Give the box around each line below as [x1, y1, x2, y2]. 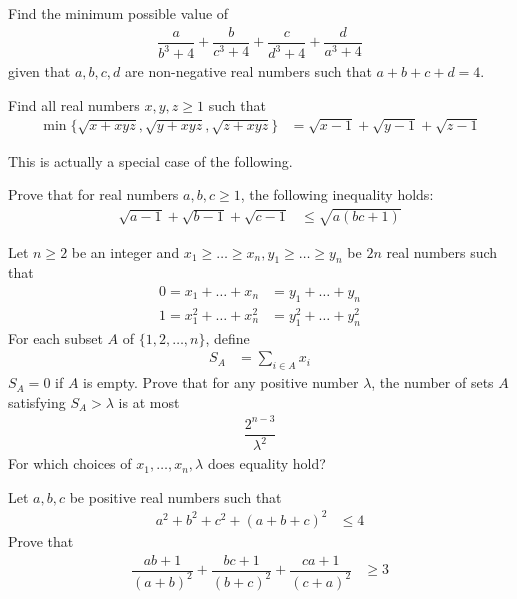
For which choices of [8, 453, 132, 474]
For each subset [8, 327, 103, 348]
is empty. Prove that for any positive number [83, 372, 359, 393]
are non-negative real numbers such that [125, 61, 372, 82]
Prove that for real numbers [8, 184, 179, 205]
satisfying [8, 391, 66, 412]
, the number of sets [371, 372, 494, 393]
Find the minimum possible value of [8, 3, 229, 23]
